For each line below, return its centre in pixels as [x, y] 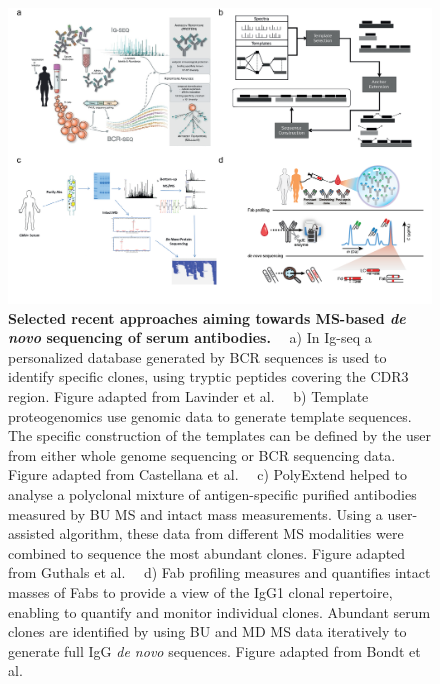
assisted [31, 533]
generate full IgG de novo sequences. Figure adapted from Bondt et [214, 650]
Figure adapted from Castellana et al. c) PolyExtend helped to [208, 474]
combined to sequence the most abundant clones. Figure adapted [207, 552]
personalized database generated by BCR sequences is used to [197, 356]
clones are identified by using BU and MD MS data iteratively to [207, 631]
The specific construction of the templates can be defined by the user [220, 435]
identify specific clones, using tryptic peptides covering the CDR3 [208, 376]
